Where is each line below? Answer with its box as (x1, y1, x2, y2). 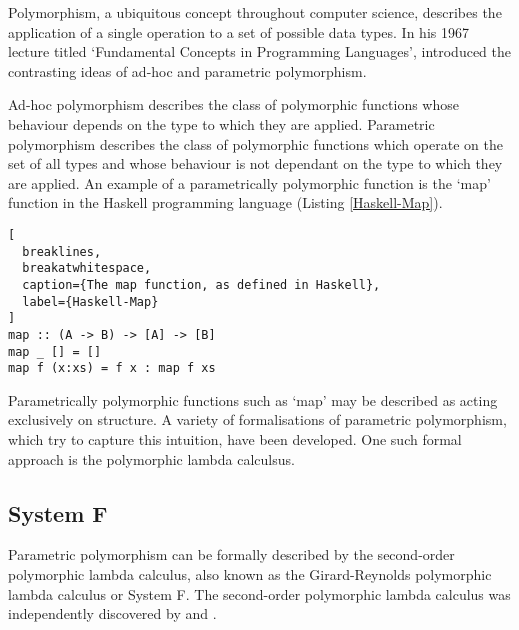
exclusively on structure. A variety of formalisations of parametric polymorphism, (8, 409, 507, 430)
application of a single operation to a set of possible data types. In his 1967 (8, 21, 469, 42)
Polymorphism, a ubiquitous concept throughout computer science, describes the (8, 2, 502, 22)
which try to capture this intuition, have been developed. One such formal (8, 429, 462, 450)
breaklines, (22, 244, 102, 259)
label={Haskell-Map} (22, 294, 159, 309)
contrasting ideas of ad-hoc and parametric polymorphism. (8, 60, 367, 81)
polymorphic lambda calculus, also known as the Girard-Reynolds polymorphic (8, 564, 492, 585)
